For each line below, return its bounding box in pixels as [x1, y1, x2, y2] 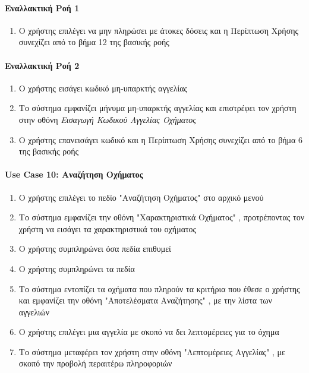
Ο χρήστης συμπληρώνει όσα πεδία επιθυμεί [18, 242, 171, 255]
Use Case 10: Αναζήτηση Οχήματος [5, 168, 143, 181]
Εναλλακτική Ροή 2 [5, 59, 80, 71]
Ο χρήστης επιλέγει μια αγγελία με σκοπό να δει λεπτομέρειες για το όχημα [18, 325, 279, 338]
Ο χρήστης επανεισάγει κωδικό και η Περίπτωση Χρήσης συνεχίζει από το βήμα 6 [18, 133, 303, 146]
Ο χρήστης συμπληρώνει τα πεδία [18, 262, 135, 274]
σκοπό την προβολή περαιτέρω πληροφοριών [18, 357, 172, 369]
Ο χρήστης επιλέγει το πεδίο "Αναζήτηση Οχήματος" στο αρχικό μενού [18, 191, 264, 203]
